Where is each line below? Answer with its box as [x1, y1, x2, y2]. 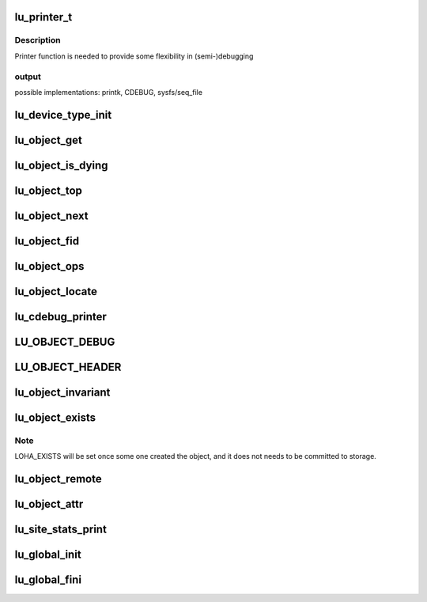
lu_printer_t [14, 10, 73, 24]
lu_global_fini [14, 574, 82, 587]
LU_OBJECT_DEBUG [14, 335, 115, 348]
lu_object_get [14, 133, 82, 146]
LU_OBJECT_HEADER [14, 360, 122, 373]
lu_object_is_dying [14, 158, 108, 172]
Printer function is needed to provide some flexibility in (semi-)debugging [14, 51, 254, 61]
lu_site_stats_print [14, 523, 107, 536]
